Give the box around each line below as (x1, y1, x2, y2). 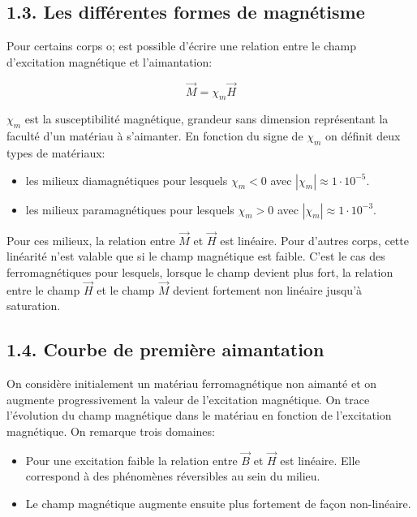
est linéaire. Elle (280, 451, 360, 468)
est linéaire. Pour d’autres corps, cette (220, 231, 409, 248)
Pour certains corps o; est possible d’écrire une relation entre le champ (6, 37, 356, 54)
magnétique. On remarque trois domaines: (6, 422, 215, 439)
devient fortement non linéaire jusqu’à (173, 281, 363, 298)
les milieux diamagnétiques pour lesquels (25, 171, 228, 188)
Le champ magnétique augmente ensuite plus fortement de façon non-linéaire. (25, 494, 411, 511)
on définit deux (325, 127, 401, 144)
